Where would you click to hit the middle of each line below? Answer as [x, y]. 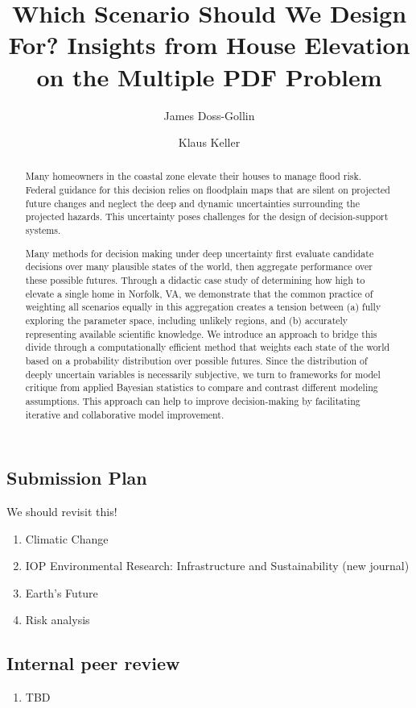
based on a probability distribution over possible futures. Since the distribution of [196, 360]
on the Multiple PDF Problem [209, 76]
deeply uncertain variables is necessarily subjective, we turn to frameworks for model [203, 374]
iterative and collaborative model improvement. [125, 414]
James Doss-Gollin [209, 115]
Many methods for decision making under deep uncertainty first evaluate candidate [200, 253]
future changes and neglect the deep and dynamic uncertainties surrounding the [193, 203]
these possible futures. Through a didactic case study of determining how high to [195, 279]
